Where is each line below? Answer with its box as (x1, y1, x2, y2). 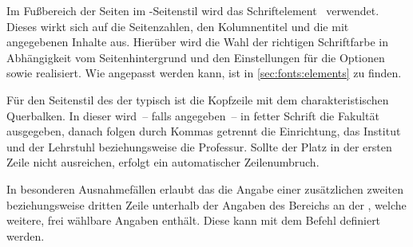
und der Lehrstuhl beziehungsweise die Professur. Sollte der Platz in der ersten (6, 138, 392, 155)
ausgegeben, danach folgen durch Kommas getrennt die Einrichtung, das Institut (6, 123, 401, 139)
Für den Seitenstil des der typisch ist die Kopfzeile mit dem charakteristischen (6, 91, 389, 108)
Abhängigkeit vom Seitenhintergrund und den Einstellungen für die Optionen (6, 49, 385, 65)
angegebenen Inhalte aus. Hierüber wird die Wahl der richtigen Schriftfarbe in (6, 33, 388, 50)
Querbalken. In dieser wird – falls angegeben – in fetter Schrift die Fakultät (6, 107, 379, 123)
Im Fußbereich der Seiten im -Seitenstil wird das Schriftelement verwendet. (6, 2, 379, 18)
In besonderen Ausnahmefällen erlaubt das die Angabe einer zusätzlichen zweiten (6, 180, 404, 197)
